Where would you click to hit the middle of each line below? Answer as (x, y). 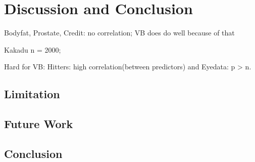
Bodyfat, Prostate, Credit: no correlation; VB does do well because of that (119, 33)
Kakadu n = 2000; (33, 49)
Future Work (39, 124)
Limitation (32, 94)
